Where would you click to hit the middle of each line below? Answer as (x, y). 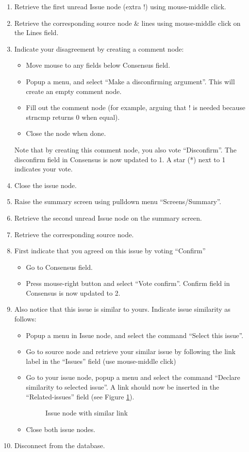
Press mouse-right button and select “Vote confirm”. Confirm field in (128, 283)
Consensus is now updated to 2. (73, 292)
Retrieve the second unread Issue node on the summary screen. (108, 217)
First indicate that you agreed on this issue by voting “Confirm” (110, 251)
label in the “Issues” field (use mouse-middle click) (101, 361)
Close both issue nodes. (61, 429)
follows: (25, 319)
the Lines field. (36, 32)
